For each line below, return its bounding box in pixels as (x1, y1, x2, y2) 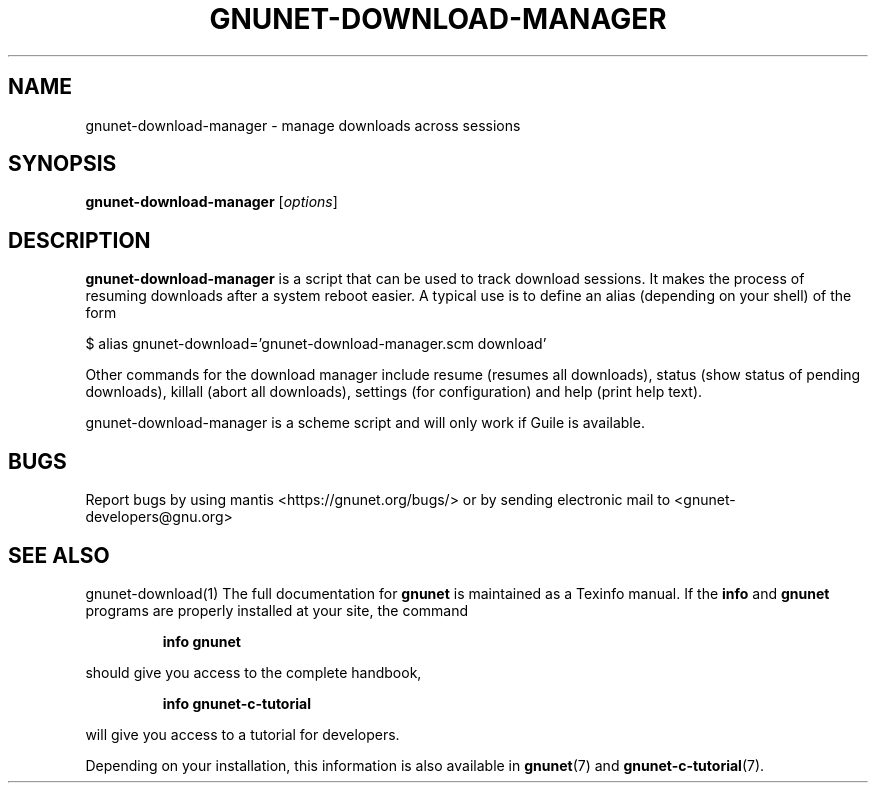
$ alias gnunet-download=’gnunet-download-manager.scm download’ (85, 335, 547, 353)
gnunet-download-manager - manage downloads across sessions (85, 116, 521, 134)
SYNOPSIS (8, 151, 117, 177)
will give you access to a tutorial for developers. (85, 725, 400, 743)
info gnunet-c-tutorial (162, 694, 311, 712)
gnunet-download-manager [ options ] (85, 193, 338, 211)
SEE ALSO (8, 542, 110, 568)
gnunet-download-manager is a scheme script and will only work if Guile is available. (85, 414, 645, 432)
